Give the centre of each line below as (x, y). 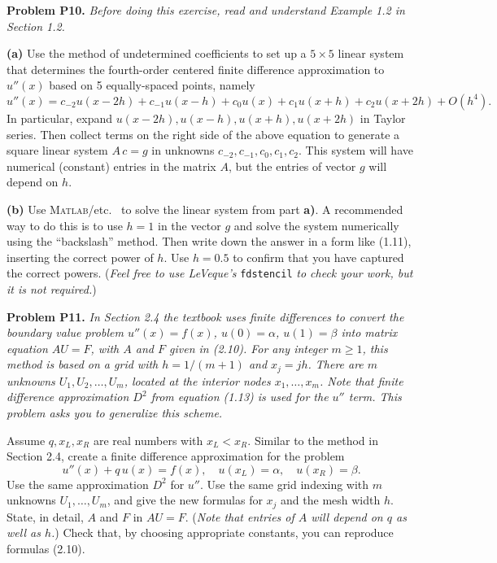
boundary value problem (65, 332)
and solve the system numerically (316, 225)
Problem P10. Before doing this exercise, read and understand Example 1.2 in (206, 10)
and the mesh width (331, 500)
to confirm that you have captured (318, 257)
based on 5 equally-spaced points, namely (152, 85)
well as (24, 532)
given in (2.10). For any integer (248, 348)
